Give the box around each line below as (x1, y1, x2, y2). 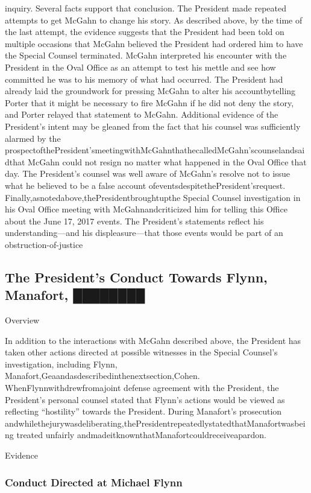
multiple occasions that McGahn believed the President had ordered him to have (5, 37, 303, 49)
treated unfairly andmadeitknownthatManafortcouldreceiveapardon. (16, 428, 266, 441)
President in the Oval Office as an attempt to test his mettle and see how (5, 60, 276, 73)
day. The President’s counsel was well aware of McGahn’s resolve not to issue (5, 167, 291, 180)
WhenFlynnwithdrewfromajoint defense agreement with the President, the (5, 381, 279, 394)
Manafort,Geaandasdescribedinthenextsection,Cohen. (5, 369, 200, 382)
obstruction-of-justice (5, 238, 83, 250)
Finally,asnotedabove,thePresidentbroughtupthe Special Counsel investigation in (5, 191, 301, 203)
